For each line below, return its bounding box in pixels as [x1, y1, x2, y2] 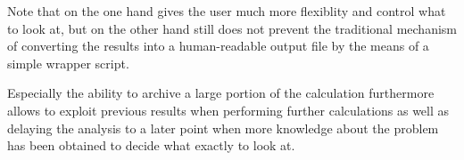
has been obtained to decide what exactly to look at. [7, 136, 295, 155]
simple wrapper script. [7, 53, 129, 72]
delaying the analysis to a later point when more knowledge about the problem [7, 118, 439, 137]
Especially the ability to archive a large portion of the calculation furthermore [7, 84, 435, 102]
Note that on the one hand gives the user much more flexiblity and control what [7, 2, 446, 20]
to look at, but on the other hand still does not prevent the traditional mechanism [7, 19, 457, 37]
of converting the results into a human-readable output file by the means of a [7, 36, 429, 55]
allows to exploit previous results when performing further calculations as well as [7, 100, 450, 119]
